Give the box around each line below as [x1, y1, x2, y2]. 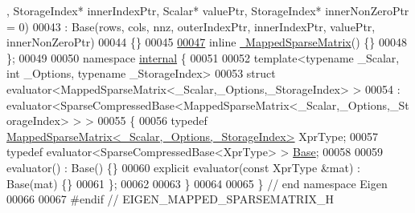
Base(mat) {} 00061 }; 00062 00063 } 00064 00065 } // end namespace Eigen [6, 175, 388, 191]
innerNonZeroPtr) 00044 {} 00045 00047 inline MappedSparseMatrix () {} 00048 [6, 34, 407, 50]
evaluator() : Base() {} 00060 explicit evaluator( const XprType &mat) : [6, 159, 360, 175]
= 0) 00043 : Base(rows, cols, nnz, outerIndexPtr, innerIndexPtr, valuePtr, [6, 18, 376, 34]
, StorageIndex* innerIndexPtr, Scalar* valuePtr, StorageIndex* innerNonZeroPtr [6, 2, 409, 18]
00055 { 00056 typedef [97, 112, 207, 129]
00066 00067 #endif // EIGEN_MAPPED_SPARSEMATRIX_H [6, 191, 334, 207]
